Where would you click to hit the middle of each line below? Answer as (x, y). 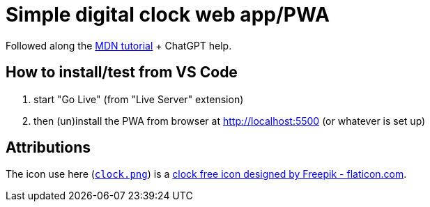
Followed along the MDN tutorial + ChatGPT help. (119, 45)
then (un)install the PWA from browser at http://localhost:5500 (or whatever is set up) (230, 121)
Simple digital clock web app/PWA (168, 15)
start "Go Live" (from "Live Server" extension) (139, 99)
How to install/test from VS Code (122, 72)
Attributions (48, 148)
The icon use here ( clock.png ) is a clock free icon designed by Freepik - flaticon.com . (206, 174)
